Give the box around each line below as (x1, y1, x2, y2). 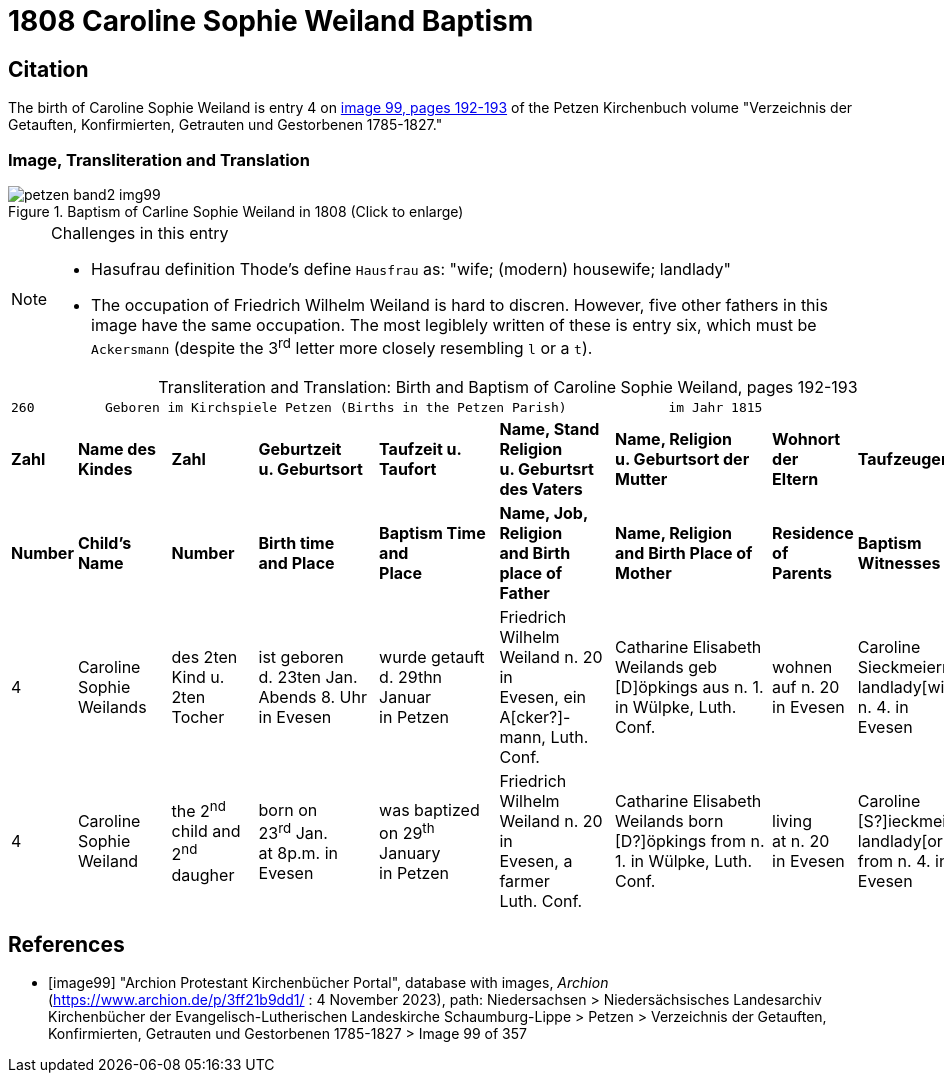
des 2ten (171, 647, 238, 668)
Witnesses (857, 553, 941, 574)
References (8, 931, 125, 957)
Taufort (379, 459, 437, 480)
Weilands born (615, 811, 724, 832)
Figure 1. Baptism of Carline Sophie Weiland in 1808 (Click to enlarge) (8, 202, 464, 220)
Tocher (171, 707, 225, 728)
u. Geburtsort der (615, 449, 750, 470)
